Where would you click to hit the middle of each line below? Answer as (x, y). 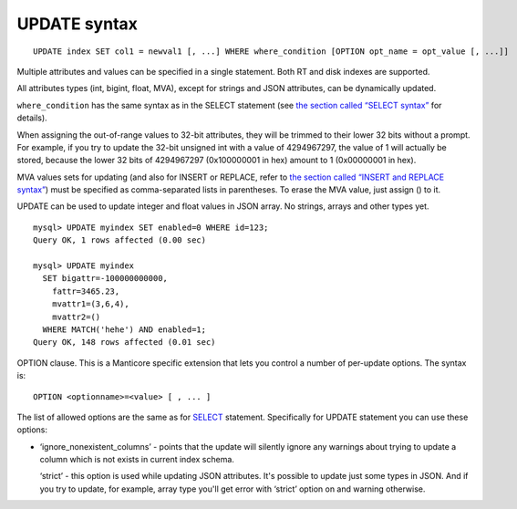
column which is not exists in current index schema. (137, 460)
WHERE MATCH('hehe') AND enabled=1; (124, 329)
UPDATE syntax (78, 24)
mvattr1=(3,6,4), (90, 304)
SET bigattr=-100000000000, (105, 279)
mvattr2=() (76, 317)
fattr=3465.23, (86, 291)
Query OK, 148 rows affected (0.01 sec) (124, 343)
